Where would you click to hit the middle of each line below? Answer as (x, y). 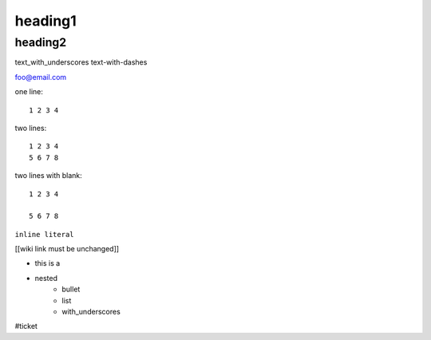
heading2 (41, 42)
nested (46, 278)
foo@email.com (41, 77)
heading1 (46, 21)
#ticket (26, 326)
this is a (47, 263)
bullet (71, 289)
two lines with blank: (49, 176)
